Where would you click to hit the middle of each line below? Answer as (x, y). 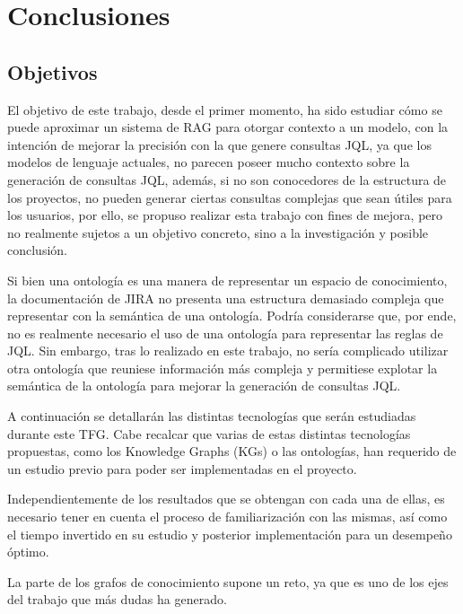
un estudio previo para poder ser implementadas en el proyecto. (182, 468)
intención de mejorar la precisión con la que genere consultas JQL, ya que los (219, 144)
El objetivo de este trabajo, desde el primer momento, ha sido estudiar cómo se (225, 109)
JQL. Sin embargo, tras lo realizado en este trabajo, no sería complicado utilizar (228, 351)
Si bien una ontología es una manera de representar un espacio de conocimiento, (227, 280)
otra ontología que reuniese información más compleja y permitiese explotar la (223, 368)
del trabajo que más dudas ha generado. (117, 599)
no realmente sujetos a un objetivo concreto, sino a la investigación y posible (218, 232)
